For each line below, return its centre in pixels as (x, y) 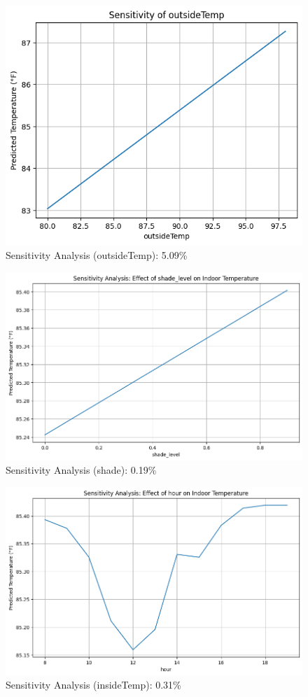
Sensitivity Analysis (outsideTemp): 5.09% (97, 255)
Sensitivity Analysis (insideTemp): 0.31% (93, 685)
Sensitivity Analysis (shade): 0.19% (81, 470)
